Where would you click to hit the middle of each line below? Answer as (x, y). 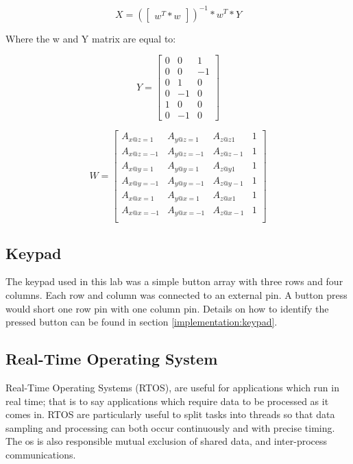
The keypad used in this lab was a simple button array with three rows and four (174, 281)
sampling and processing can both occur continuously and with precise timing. (170, 427)
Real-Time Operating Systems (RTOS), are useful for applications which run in (172, 387)
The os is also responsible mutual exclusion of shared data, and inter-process (167, 441)
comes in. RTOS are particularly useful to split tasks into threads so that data (170, 414)
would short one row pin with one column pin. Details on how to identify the (167, 308)
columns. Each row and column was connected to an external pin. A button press (176, 295)
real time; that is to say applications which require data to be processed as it (167, 401)
